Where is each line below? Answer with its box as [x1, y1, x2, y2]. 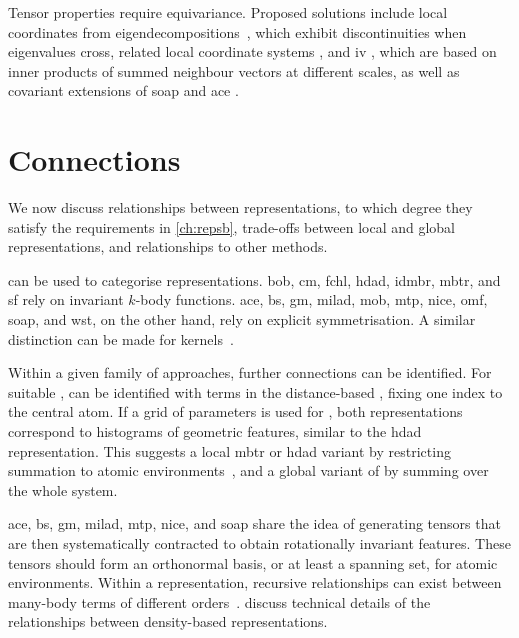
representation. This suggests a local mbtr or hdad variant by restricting [8, 440, 451, 461]
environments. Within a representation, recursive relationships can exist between [8, 572, 502, 593]
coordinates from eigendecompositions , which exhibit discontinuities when [8, 21, 467, 42]
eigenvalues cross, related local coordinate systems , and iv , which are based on [8, 41, 497, 62]
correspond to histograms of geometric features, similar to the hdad [8, 421, 422, 442]
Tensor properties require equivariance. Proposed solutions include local [8, 2, 448, 22]
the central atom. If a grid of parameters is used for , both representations [8, 401, 463, 422]
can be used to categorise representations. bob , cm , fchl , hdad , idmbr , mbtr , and [8, 269, 501, 290]
